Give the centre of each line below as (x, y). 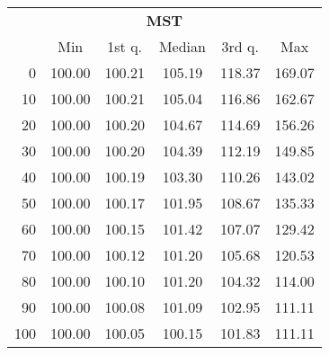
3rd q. (240, 46)
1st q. (125, 46)
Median (182, 46)
